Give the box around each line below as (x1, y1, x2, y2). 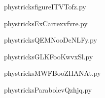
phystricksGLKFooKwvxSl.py (4, 51, 93, 61)
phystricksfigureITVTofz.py (4, 1, 86, 11)
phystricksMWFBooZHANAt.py (4, 68, 101, 78)
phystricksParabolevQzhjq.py (4, 84, 92, 95)
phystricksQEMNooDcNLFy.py (4, 35, 97, 45)
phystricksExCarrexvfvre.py (4, 18, 88, 28)
